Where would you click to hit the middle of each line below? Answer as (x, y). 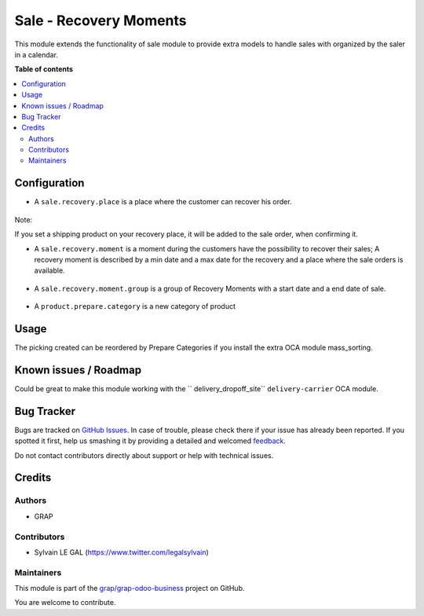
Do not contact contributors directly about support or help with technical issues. (144, 455)
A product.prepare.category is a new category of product (135, 306)
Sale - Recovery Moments (101, 20)
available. (50, 270)
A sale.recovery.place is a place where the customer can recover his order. (163, 202)
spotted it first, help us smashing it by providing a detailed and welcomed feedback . (150, 441)
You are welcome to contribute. (65, 603)
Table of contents (44, 69)
